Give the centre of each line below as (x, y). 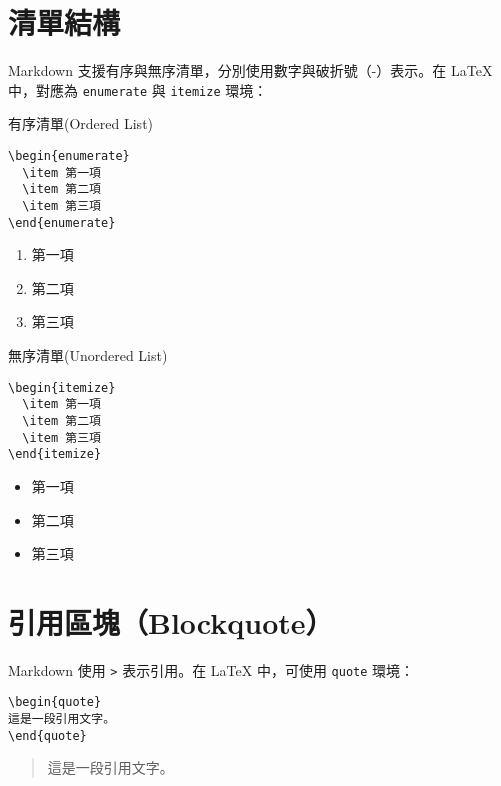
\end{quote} (47, 735)
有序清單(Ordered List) (81, 123)
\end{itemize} (55, 454)
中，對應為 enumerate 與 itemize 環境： (138, 89)
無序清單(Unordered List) (88, 355)
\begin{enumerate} (69, 155)
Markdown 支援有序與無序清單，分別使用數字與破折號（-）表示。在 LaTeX (250, 70)
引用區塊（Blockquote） (171, 621)
